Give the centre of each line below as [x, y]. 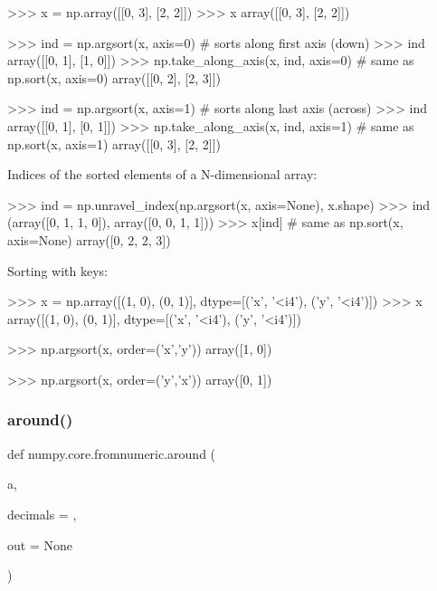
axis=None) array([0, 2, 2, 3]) [89, 239]
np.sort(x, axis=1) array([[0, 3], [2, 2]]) [114, 143]
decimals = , [42, 514]
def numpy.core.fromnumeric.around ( [112, 453]
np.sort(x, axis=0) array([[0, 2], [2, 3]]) [114, 77]
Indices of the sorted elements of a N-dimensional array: [162, 174]
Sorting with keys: [57, 270]
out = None [40, 544]
